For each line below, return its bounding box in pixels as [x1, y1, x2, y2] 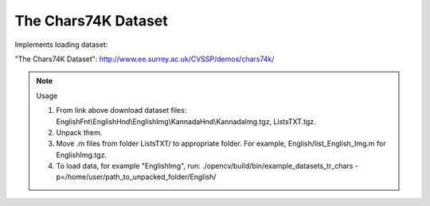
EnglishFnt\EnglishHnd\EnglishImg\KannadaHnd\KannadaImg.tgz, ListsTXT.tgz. [56, 116, 316, 126]
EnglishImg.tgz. [56, 150, 107, 159]
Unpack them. [56, 127, 103, 137]
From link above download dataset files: [56, 106, 187, 115]
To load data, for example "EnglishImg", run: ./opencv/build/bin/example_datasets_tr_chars [56, 161, 354, 171]
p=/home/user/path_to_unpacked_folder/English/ [56, 172, 217, 182]
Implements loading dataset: [14, 40, 108, 49]
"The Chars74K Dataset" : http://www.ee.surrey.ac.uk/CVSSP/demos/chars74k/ [14, 54, 275, 64]
